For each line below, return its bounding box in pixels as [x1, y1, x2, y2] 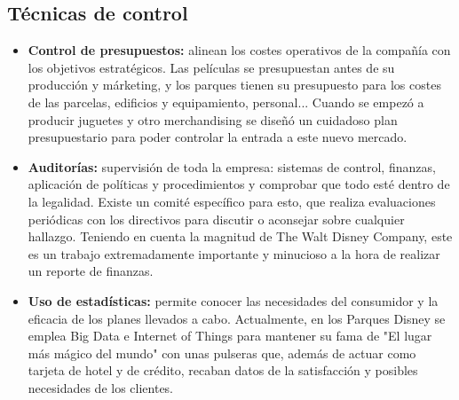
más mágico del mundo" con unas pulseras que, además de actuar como [28, 343, 416, 362]
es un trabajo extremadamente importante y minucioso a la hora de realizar [28, 244, 440, 263]
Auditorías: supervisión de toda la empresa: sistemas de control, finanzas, [28, 157, 436, 176]
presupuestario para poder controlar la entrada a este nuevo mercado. [28, 128, 408, 146]
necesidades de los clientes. [28, 378, 174, 396]
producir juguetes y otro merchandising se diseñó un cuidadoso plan [28, 110, 398, 129]
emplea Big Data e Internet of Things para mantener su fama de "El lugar [28, 326, 432, 345]
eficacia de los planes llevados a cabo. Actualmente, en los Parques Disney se [28, 309, 446, 327]
